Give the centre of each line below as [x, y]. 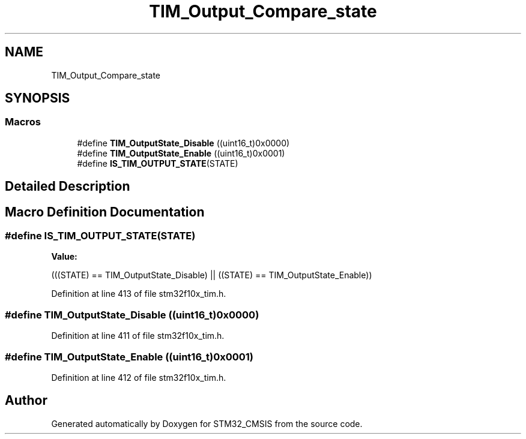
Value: [64, 257]
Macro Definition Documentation [105, 212]
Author [26, 401]
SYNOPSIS [38, 98]
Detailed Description [68, 187]
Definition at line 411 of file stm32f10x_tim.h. [138, 336]
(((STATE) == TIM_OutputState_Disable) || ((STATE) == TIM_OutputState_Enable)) [212, 275]
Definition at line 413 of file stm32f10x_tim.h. [139, 294]
